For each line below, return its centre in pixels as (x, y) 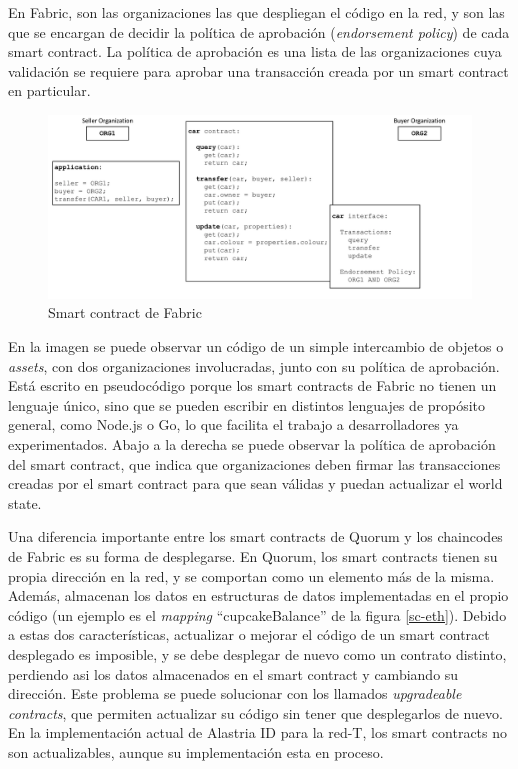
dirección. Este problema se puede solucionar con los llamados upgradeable (235, 693)
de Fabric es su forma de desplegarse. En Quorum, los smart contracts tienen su (253, 555)
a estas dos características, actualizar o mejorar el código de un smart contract (249, 634)
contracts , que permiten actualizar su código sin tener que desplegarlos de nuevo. (255, 712)
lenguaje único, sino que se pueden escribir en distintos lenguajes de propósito (247, 404)
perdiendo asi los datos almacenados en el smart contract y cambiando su (233, 673)
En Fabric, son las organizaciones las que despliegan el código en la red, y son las (256, 12)
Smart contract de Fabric (125, 312)
